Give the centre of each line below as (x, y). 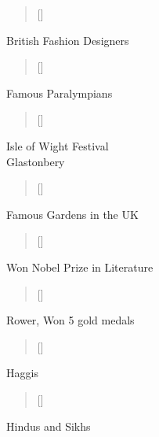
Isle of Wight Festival (58, 145)
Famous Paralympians (60, 93)
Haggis (22, 373)
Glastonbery (36, 161)
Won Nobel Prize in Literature (80, 267)
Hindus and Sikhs (49, 426)
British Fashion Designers (68, 40)
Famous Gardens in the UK (72, 214)
